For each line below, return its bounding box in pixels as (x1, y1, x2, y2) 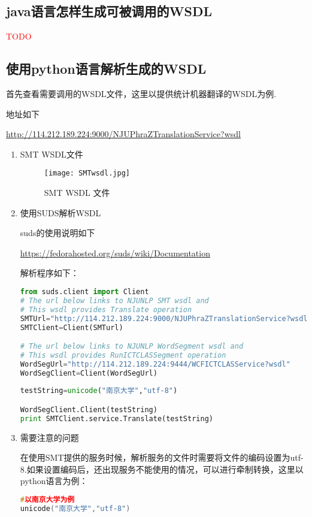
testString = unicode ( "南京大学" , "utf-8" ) (20, 386, 178, 395)
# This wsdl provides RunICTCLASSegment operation (20, 350, 226, 359)
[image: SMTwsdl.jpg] (44, 169, 130, 178)
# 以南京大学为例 (20, 495, 75, 504)
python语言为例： (20, 474, 88, 487)
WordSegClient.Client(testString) (20, 405, 157, 414)
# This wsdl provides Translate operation (20, 305, 192, 314)
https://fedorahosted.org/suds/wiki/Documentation (20, 246, 210, 259)
